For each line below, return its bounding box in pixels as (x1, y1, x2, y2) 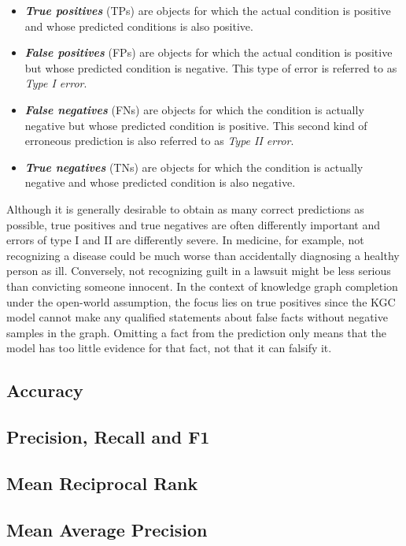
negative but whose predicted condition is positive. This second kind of (24, 117, 367, 133)
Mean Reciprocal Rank (6, 470, 198, 495)
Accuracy (6, 378, 83, 403)
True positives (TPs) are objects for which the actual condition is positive (24, 2, 391, 18)
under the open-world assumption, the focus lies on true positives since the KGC (6, 293, 396, 310)
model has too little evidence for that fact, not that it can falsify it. (6, 340, 332, 356)
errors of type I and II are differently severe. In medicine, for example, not (6, 232, 364, 248)
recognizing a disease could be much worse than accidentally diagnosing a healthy (6, 247, 400, 263)
